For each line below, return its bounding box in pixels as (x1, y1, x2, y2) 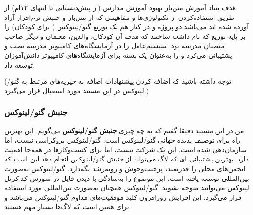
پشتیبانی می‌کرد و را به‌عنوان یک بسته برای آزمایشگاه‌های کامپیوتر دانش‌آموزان (4, 50, 233, 60)
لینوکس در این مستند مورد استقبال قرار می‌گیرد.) (4, 85, 149, 95)
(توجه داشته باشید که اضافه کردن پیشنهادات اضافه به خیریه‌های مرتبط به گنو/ (4, 76, 232, 86)
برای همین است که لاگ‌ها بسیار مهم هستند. (4, 201, 131, 212)
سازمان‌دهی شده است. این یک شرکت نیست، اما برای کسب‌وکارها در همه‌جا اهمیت (4, 144, 247, 154)
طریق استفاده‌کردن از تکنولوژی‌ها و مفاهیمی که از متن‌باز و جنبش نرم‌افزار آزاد (4, 12, 234, 22)
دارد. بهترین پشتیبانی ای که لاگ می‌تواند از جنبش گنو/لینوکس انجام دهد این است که (4, 154, 249, 164)
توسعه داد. (4, 59, 35, 70)
